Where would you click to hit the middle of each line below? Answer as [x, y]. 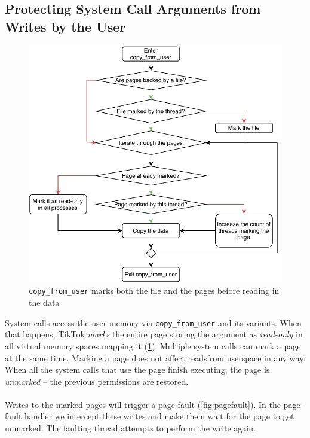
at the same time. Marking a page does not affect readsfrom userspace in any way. [155, 358]
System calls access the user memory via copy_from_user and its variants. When [153, 322]
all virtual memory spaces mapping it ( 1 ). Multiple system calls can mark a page [153, 346]
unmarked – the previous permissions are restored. [97, 381]
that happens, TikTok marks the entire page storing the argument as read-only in [154, 334]
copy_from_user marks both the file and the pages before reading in [154, 291]
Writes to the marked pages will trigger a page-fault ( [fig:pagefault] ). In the [143, 404]
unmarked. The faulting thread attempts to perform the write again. [130, 428]
